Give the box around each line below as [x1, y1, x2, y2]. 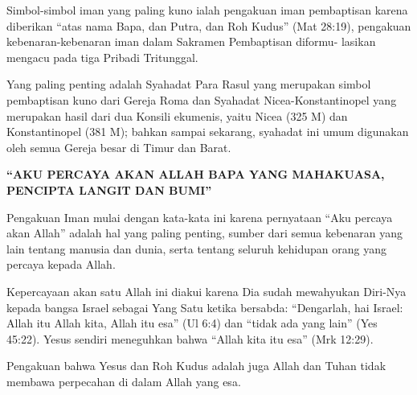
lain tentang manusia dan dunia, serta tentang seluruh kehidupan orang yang [6, 240, 386, 257]
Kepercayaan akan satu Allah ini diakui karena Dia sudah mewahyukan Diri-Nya [6, 282, 407, 299]
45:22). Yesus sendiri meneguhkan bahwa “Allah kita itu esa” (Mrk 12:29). [6, 330, 374, 347]
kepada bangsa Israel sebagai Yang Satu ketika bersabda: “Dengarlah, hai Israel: [6, 298, 403, 315]
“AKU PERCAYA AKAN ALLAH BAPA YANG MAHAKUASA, [6, 166, 385, 183]
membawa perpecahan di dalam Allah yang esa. [6, 372, 241, 389]
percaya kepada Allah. [6, 256, 116, 273]
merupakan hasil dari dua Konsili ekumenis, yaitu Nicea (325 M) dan [6, 107, 348, 124]
